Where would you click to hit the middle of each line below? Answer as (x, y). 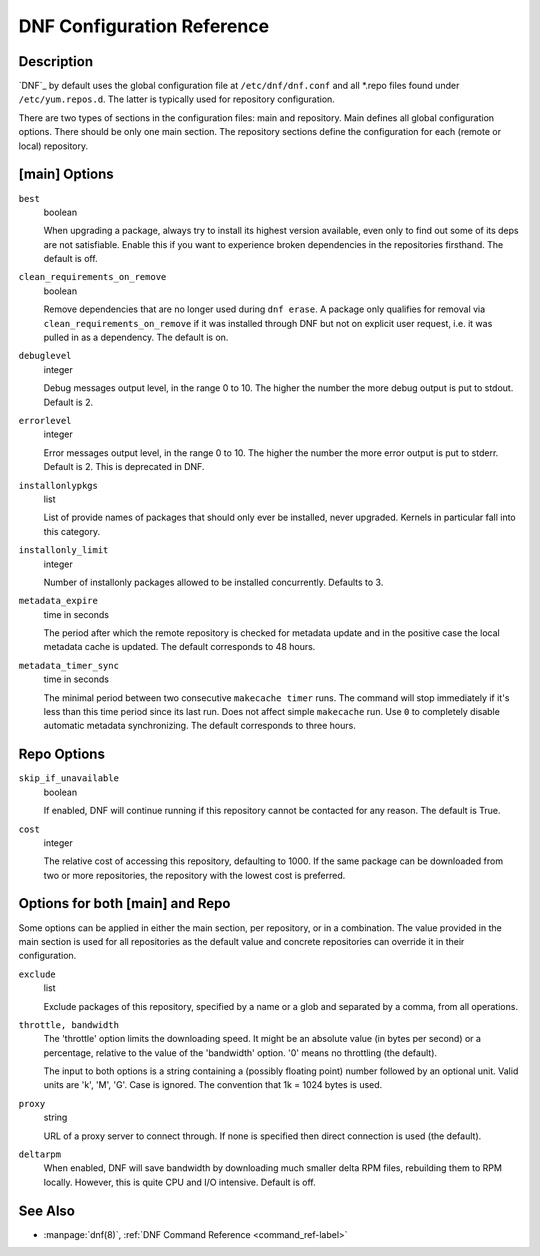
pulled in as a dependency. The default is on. (136, 337)
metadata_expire (58, 601)
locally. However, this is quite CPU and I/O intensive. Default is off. (180, 1182)
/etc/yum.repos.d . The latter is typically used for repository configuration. (176, 99)
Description (56, 61)
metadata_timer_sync (69, 665)
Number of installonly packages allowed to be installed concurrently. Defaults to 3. (213, 582)
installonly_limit (63, 550)
